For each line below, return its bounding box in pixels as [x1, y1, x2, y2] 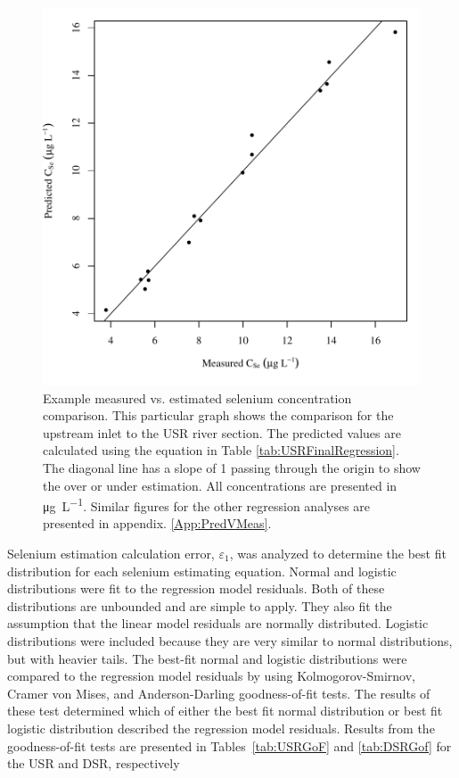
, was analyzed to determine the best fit [229, 544, 447, 562]
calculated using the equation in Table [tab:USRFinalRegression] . [43, 441, 399, 459]
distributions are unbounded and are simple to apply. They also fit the [7, 596, 392, 615]
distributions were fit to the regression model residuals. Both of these [7, 579, 385, 598]
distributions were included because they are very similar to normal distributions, [7, 631, 453, 650]
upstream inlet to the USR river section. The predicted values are [43, 423, 401, 442]
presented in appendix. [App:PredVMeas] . [43, 514, 272, 533]
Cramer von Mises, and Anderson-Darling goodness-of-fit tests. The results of [7, 683, 430, 702]
